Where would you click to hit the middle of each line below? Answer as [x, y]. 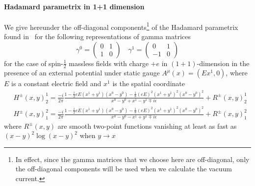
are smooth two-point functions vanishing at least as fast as [147, 126]
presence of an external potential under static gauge [82, 73]
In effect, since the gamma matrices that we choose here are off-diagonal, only [132, 159]
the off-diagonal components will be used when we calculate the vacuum [124, 169]
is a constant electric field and [56, 83]
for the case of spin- [34, 63]
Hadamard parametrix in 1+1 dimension [74, 6]
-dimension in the [223, 63]
